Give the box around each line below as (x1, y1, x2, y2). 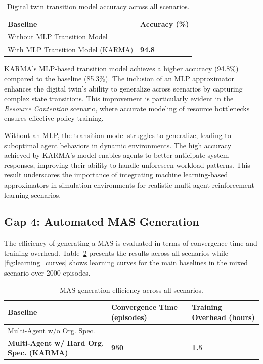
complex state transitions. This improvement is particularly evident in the (4, 93, 234, 104)
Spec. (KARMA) (8, 347, 68, 358)
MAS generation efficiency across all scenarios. (60, 284, 203, 295)
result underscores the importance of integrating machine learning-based (4, 169, 228, 180)
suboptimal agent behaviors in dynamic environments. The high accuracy (4, 140, 232, 150)
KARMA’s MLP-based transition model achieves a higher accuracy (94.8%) (4, 63, 239, 74)
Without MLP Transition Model (8, 31, 108, 42)
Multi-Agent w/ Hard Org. (8, 337, 104, 348)
